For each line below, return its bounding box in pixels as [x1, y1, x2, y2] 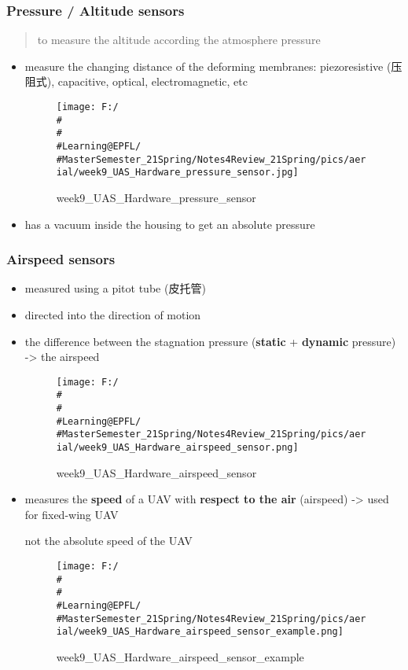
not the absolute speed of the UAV [24, 532, 193, 549]
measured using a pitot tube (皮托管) [24, 280, 206, 296]
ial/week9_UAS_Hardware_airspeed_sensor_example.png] [56, 626, 344, 638]
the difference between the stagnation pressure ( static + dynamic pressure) [24, 333, 396, 349]
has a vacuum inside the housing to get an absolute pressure [24, 215, 315, 232]
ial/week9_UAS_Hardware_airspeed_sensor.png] [56, 442, 299, 453]
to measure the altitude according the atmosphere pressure [37, 31, 321, 48]
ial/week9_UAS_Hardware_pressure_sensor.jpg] [56, 167, 299, 179]
